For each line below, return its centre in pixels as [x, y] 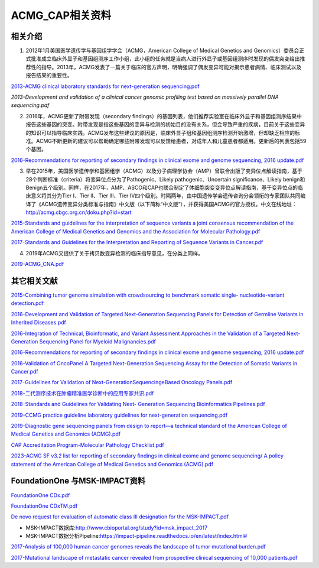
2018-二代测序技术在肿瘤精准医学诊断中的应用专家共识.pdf [82, 393]
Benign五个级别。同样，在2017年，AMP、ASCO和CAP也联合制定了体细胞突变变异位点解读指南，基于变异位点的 [162, 187]
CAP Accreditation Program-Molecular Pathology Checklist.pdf [88, 445]
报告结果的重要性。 [49, 75]
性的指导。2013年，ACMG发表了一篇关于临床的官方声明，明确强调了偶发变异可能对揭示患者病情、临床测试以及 [166, 67]
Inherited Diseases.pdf [38, 323]
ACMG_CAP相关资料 [61, 15]
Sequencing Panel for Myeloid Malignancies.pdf [98, 341]
